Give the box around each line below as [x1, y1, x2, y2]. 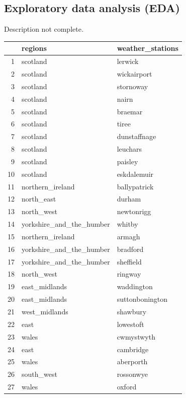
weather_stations [117, 43, 178, 53]
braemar [117, 106, 143, 116]
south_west [22, 369, 57, 379]
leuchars [117, 144, 142, 154]
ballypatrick [117, 181, 154, 191]
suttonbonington [117, 294, 168, 304]
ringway [117, 269, 141, 279]
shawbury [117, 306, 147, 317]
